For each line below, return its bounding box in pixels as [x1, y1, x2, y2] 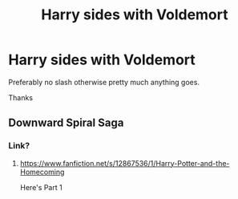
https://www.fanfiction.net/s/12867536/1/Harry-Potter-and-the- [19, 158, 230, 168]
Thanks [8, 92, 34, 102]
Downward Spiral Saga [8, 116, 124, 130]
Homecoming [19, 167, 65, 177]
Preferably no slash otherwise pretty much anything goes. [8, 77, 200, 87]
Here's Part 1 [19, 182, 63, 192]
